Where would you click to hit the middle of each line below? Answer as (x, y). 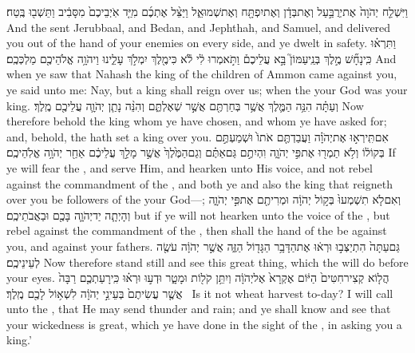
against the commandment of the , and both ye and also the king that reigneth (200, 183)
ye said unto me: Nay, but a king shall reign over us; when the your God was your (207, 89)
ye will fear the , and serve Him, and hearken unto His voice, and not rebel (190, 167)
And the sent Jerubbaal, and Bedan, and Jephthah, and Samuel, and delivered (199, 27)
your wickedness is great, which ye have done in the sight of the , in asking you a (204, 324)
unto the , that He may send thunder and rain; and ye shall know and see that (199, 309)
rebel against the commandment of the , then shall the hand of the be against (197, 230)
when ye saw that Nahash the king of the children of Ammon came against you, (202, 74)
